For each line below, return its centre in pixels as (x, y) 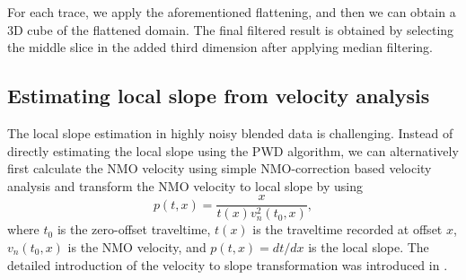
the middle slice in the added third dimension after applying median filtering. (220, 47)
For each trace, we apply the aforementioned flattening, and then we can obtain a (232, 12)
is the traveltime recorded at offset (347, 229)
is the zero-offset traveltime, (134, 229)
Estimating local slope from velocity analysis (219, 96)
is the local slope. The (369, 247)
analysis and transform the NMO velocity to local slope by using (185, 185)
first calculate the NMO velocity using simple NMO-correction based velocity (220, 168)
